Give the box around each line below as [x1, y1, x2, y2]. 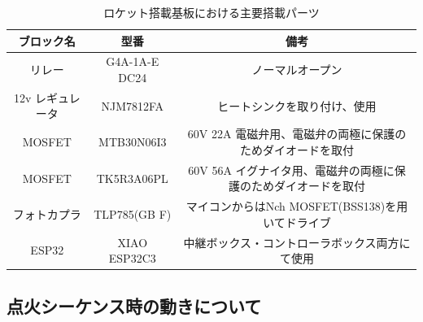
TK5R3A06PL [96, 169, 168, 186]
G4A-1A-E [106, 53, 159, 70]
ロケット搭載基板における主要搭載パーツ [103, 4, 320, 20]
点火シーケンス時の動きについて [7, 293, 262, 318]
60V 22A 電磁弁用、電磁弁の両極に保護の [187, 125, 407, 142]
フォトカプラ [12, 205, 81, 222]
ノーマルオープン [251, 61, 342, 78]
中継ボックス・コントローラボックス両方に [183, 233, 411, 250]
